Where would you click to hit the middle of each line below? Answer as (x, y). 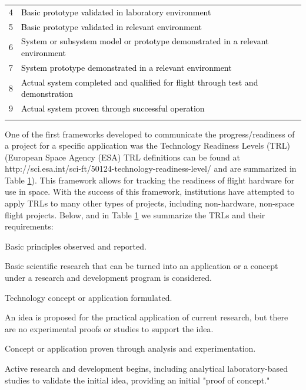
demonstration (47, 94)
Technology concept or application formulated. (89, 297)
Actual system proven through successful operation (113, 108)
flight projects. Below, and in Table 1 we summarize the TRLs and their (135, 214)
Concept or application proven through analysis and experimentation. (130, 348)
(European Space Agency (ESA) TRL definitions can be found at (122, 157)
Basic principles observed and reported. (76, 246)
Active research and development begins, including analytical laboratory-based (147, 368)
